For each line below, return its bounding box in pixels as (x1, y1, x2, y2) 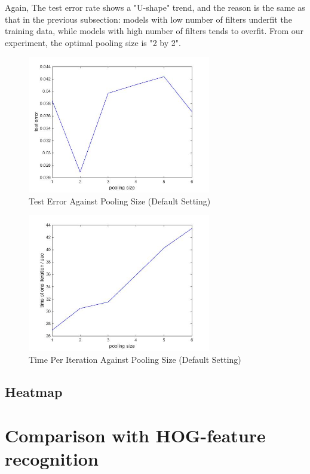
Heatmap (5, 382, 63, 400)
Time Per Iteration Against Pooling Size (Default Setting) (29, 353, 241, 365)
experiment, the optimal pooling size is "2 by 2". (5, 36, 181, 48)
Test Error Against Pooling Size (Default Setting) (29, 194, 211, 207)
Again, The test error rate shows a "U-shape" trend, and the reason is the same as (5, 1, 305, 13)
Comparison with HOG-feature (5, 423, 266, 448)
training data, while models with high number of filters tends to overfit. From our (5, 25, 304, 37)
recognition (5, 447, 99, 471)
